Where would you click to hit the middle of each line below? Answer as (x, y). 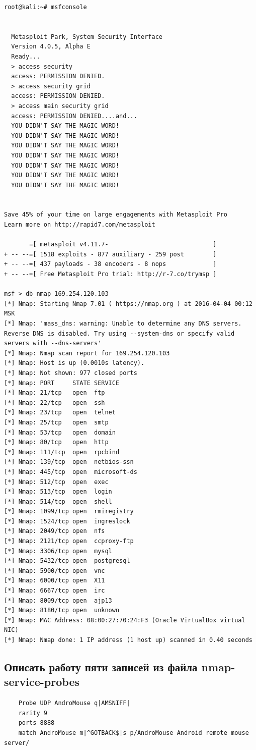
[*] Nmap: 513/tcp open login (58, 492)
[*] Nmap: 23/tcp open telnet (60, 413)
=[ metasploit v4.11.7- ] (123, 245)
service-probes (42, 682)
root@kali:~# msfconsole (46, 7)
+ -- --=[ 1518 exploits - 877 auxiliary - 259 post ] (110, 254)
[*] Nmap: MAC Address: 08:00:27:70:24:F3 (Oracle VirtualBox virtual (125, 620)
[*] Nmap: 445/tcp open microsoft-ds (71, 472)
